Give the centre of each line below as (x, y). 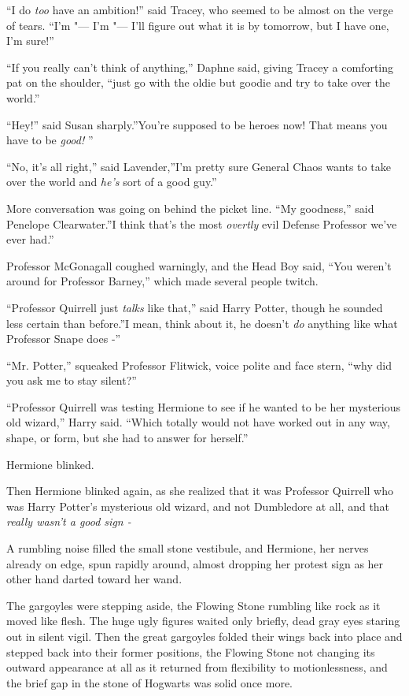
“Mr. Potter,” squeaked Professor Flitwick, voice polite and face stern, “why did (199, 365)
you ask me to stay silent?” (72, 380)
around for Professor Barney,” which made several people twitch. (162, 281)
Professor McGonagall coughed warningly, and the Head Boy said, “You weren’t (199, 265)
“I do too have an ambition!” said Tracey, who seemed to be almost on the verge (200, 9)
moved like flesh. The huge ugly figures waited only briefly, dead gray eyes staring (203, 621)
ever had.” (30, 239)
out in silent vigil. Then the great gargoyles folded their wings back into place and (204, 636)
